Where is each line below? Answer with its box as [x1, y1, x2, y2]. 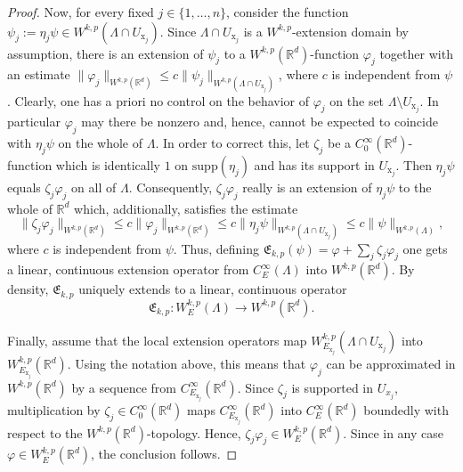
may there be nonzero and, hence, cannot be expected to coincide [81, 112, 438, 131]
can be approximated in [326, 354, 456, 373]
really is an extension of [242, 177, 372, 196]
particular [7, 112, 61, 131]
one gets [402, 239, 448, 257]
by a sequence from [71, 378, 176, 396]
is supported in [291, 378, 374, 396]
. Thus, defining [173, 239, 260, 257]
